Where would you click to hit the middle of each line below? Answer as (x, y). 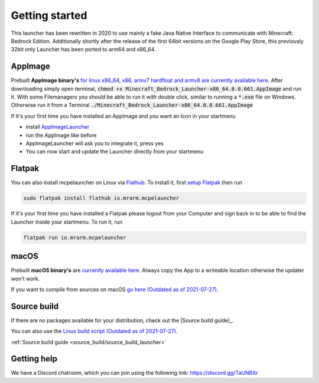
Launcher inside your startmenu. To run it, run (67, 222)
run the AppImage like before (61, 135)
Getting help (34, 359)
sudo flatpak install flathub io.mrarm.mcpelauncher (101, 198)
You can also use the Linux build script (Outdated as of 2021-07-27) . (94, 331)
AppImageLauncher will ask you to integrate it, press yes (95, 143)
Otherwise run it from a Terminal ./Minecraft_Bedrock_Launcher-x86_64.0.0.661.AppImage (132, 105)
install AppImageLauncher (58, 127)
